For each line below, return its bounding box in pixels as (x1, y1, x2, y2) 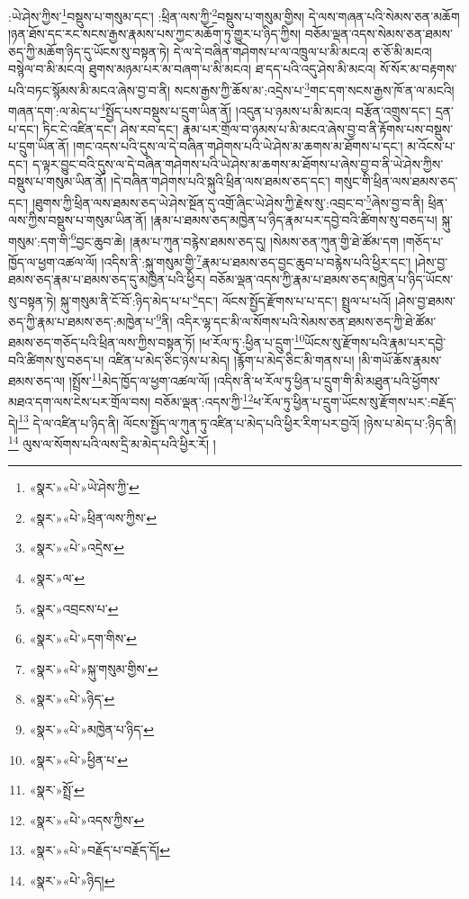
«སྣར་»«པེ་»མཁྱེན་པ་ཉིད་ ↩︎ (29, 719, 155, 738)
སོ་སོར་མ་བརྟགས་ (379, 59, 457, 78)
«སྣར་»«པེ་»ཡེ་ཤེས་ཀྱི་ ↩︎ (29, 478, 140, 497)
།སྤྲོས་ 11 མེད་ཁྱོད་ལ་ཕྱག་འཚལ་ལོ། (68, 369, 211, 390)
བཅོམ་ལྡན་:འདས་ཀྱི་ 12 (154, 390, 254, 411)
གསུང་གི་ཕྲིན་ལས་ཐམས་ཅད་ (334, 172, 458, 191)
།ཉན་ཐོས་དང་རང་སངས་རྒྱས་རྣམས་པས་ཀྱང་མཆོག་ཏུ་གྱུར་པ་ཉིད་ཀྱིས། (8, 24, 302, 43)
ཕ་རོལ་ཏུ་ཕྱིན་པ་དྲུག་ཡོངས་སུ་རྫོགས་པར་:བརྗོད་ (253, 392, 456, 411)
